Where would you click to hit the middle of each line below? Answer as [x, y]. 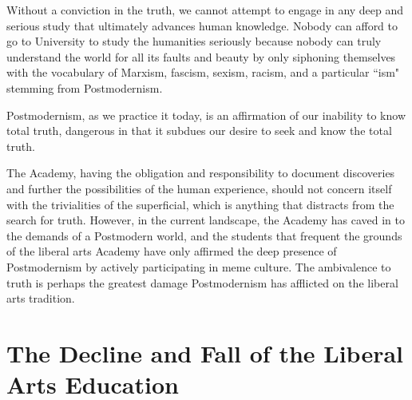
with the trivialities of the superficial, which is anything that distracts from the [200, 204]
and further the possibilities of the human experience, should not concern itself [199, 188]
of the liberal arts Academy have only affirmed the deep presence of [172, 251]
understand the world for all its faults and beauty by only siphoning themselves [201, 56]
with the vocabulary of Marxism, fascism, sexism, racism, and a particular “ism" [203, 72]
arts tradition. [41, 298]
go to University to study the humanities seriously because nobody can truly [194, 41]
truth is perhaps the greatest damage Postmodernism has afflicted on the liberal [202, 282]
